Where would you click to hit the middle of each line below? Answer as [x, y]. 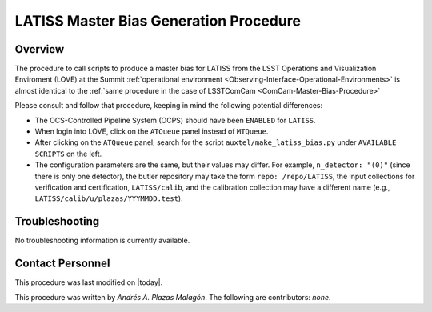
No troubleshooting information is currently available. [102, 241]
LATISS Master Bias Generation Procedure [158, 21]
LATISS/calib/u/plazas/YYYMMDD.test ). [109, 198]
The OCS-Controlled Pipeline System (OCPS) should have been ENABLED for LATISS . [175, 120]
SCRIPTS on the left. [68, 154]
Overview [40, 49]
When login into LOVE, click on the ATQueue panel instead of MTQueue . [152, 131]
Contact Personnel [62, 264]
